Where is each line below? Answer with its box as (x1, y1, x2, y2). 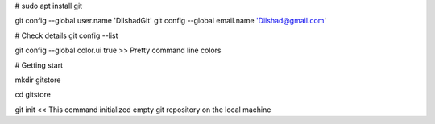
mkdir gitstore (14, 75, 61, 85)
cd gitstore (14, 89, 52, 100)
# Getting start (14, 60, 64, 70)
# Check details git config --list (14, 31, 118, 40)
